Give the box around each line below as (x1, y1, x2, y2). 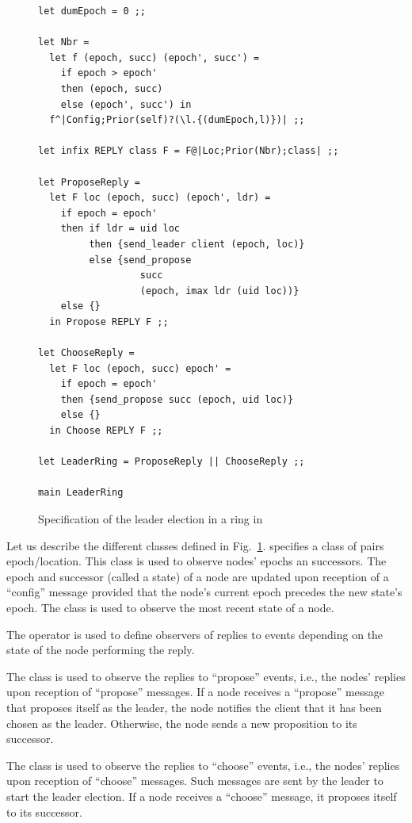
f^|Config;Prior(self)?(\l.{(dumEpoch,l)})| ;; (49, 114, 305, 126)
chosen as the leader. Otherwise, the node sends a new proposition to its (6, 714, 357, 731)
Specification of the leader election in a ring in (38, 511, 263, 526)
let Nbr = (38, 36, 90, 48)
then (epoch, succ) (60, 82, 163, 94)
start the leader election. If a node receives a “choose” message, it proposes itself (6, 787, 397, 804)
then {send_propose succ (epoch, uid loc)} (60, 393, 294, 405)
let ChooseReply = (38, 347, 135, 359)
